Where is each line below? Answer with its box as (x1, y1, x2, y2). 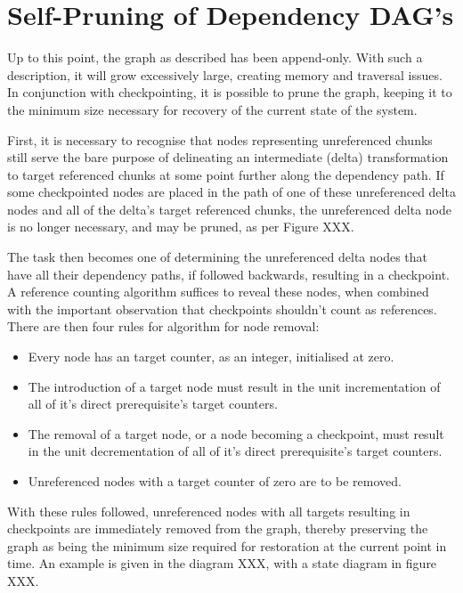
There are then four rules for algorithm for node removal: (7, 317, 320, 336)
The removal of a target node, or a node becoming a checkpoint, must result (28, 424, 444, 443)
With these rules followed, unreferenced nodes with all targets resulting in (7, 501, 410, 520)
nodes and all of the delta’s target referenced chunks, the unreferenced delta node (7, 199, 451, 218)
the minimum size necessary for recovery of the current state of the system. (7, 100, 418, 118)
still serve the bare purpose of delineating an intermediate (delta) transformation (7, 148, 449, 167)
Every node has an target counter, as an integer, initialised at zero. (28, 347, 394, 366)
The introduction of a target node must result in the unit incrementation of (28, 377, 441, 395)
